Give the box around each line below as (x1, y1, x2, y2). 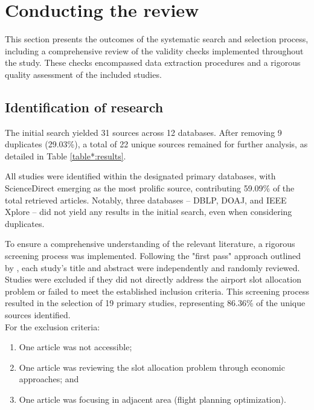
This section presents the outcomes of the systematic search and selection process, (5, 33, 309, 45)
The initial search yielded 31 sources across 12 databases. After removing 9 (5, 126, 282, 138)
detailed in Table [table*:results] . (5, 149, 126, 162)
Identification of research (5, 97, 164, 116)
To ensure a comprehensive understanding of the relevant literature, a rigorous (5, 237, 295, 250)
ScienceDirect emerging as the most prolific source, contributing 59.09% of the (5, 182, 295, 194)
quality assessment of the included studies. (5, 68, 162, 80)
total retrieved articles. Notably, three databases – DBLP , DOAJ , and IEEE (5, 193, 287, 206)
